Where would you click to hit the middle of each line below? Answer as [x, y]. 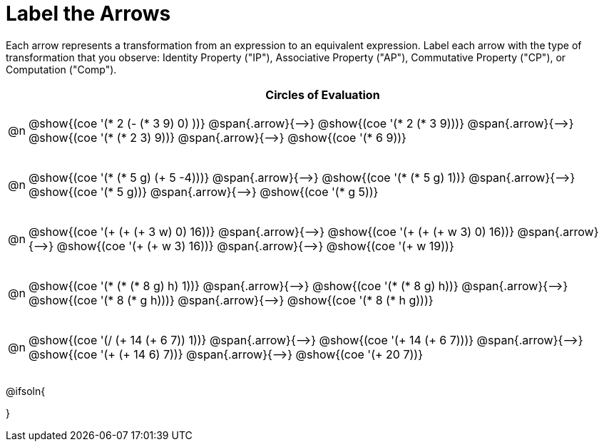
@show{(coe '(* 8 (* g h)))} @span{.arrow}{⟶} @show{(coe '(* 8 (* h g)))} [231, 300]
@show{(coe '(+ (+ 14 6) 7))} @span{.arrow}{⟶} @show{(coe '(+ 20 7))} [225, 354]
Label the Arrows [88, 14]
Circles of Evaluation [323, 94]
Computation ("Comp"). [61, 69]
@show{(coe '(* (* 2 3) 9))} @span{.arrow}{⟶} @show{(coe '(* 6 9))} [217, 137]
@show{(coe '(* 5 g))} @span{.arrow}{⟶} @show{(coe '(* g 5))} [203, 191]
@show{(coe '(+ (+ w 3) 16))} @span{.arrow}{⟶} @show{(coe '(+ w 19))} [255, 246]
